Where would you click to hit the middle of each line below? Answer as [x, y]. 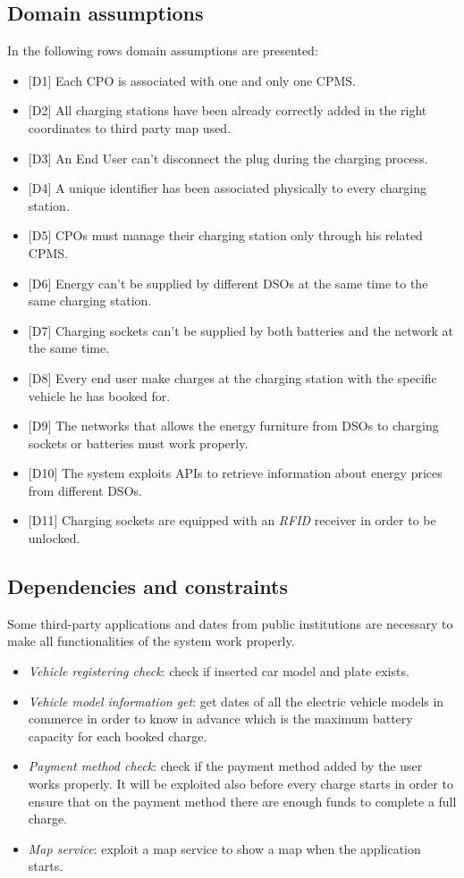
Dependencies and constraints [148, 586]
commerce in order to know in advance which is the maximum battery [220, 719]
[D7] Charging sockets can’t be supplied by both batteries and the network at [240, 330]
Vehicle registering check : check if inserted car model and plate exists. [219, 671]
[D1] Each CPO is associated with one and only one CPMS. [192, 80]
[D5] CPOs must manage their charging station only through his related [225, 235]
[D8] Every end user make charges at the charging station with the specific [232, 377]
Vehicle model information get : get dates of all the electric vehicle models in [236, 701]
